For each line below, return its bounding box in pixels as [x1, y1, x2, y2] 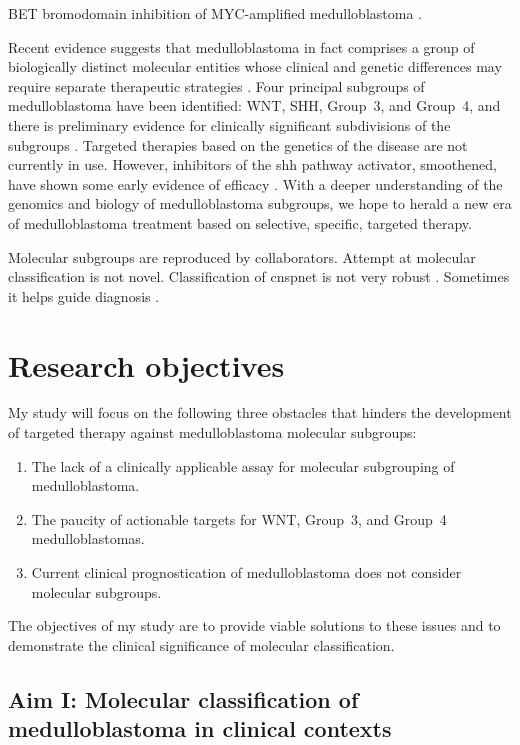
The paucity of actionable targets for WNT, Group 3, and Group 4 [31, 508, 447, 529]
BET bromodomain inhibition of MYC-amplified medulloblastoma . [8, 3, 422, 23]
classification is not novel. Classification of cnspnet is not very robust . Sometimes [8, 266, 510, 287]
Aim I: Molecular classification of [8, 683, 359, 714]
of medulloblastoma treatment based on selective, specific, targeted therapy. [8, 212, 472, 233]
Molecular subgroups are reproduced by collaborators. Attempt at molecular [8, 246, 476, 267]
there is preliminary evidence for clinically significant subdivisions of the [8, 114, 451, 135]
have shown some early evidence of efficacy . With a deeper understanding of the [8, 173, 503, 194]
